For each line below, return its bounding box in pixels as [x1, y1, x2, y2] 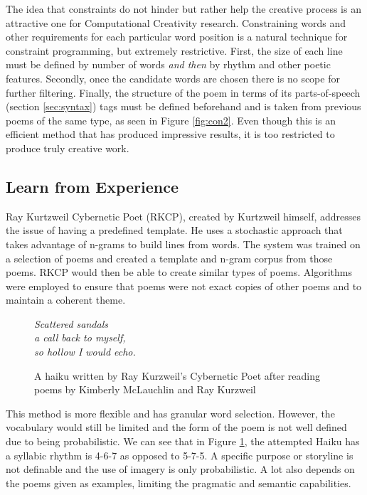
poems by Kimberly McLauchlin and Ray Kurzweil [34, 382, 256, 397]
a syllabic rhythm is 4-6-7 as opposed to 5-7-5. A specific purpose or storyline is [6, 447, 353, 462]
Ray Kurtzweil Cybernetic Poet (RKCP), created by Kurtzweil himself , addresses [6, 208, 361, 223]
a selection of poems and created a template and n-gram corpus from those [6, 250, 333, 265]
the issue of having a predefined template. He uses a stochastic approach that [6, 223, 343, 238]
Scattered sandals [34, 316, 108, 331]
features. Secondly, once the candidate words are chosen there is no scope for [6, 70, 340, 85]
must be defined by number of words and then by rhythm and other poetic [6, 57, 331, 72]
